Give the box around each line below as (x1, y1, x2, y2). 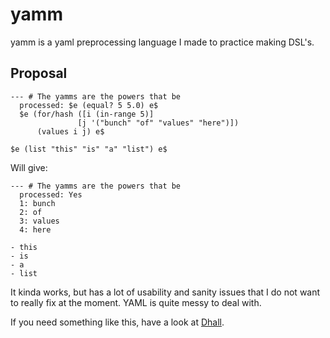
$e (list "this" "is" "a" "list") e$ (10, 144, 168, 154)
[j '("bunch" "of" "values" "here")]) (77, 118, 240, 128)
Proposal (10, 65, 68, 82)
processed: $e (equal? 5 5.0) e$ (19, 100, 159, 110)
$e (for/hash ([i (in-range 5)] (19, 109, 155, 119)
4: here (19, 224, 52, 235)
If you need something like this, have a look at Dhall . (10, 316, 225, 328)
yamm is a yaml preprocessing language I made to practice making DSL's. (10, 36, 315, 48)
